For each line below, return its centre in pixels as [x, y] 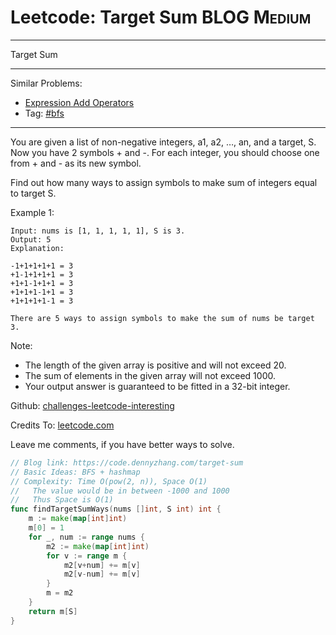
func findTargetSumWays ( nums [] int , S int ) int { [116, 509]
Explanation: [37, 248]
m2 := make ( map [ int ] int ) [98, 546]
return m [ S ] [53, 611]
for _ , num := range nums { [86, 537]
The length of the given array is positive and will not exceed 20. [155, 365]
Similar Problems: [46, 83]
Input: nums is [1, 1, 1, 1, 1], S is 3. [98, 231]
